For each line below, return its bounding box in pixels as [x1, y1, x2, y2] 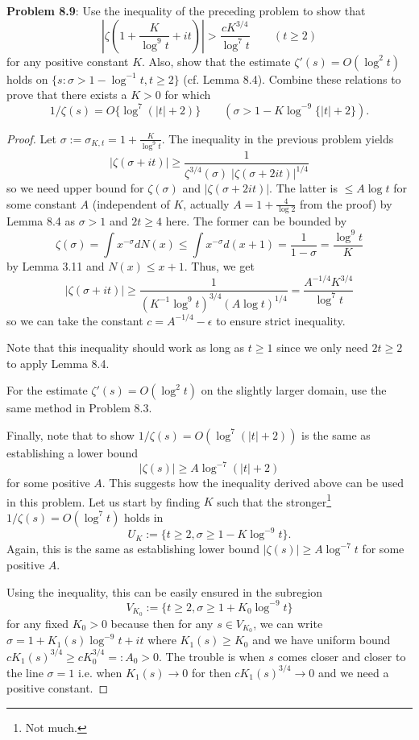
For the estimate [6, 382, 88, 399]
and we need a [317, 664, 389, 680]
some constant [6, 195, 77, 212]
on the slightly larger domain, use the [201, 382, 387, 399]
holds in [124, 508, 164, 525]
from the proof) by [300, 195, 392, 212]
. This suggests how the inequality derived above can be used [102, 474, 404, 491]
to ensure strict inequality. [216, 312, 346, 329]
